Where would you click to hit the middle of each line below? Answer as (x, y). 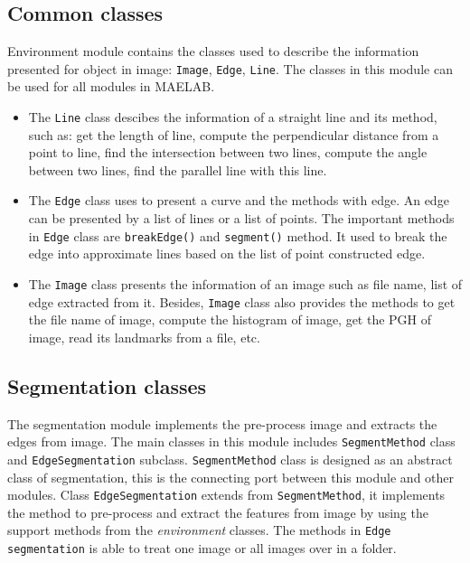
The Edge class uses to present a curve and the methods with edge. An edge (239, 200)
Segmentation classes (107, 385)
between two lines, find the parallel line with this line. (178, 169)
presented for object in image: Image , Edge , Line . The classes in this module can (230, 68)
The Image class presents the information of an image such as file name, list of (245, 283)
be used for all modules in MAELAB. (111, 86)
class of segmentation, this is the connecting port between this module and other (231, 477)
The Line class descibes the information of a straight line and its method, (233, 117)
